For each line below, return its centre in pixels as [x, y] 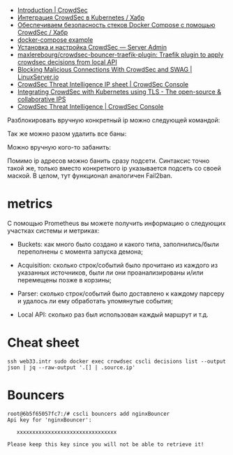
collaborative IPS [42, 99]
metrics [30, 204]
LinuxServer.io [38, 77]
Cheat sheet [43, 343]
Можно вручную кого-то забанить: [59, 147]
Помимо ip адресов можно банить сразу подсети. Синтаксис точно [108, 161]
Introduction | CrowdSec [53, 10]
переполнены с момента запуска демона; [80, 252]
